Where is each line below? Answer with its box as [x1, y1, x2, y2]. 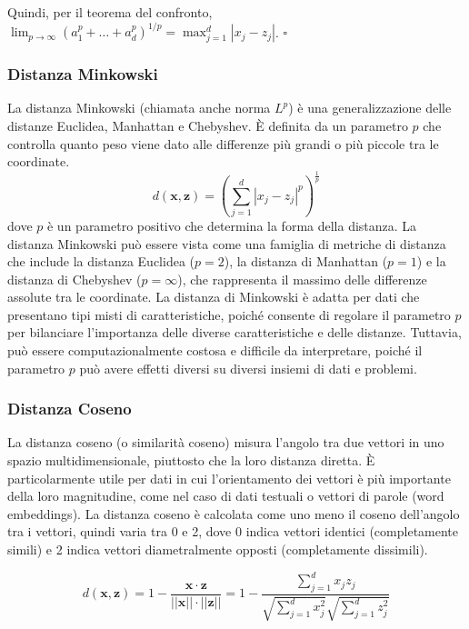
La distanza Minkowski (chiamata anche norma [7, 98, 271, 117]
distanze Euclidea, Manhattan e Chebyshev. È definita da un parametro [7, 116, 408, 135]
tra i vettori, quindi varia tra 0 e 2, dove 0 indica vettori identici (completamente [7, 522, 459, 541]
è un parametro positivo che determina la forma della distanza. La [46, 215, 417, 235]
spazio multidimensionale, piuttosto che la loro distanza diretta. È [7, 451, 375, 470]
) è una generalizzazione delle [288, 98, 452, 117]
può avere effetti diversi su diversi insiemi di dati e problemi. [79, 358, 417, 377]
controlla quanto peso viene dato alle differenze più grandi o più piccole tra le [7, 134, 439, 153]
